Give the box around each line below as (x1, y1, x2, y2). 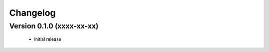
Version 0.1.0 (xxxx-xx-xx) (9, 22, 99, 30)
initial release (34, 36, 62, 42)
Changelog (9, 7, 56, 18)
